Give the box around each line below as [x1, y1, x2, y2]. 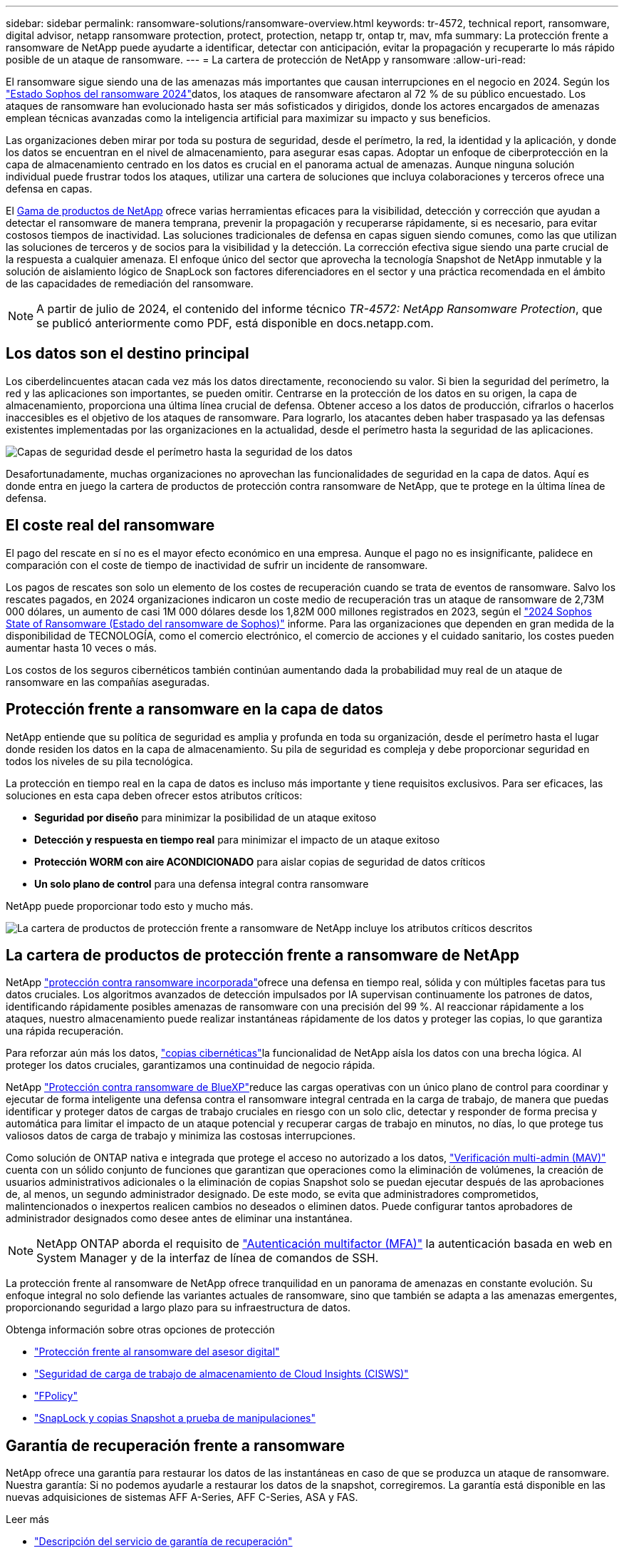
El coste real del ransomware [6, 516, 215, 535]
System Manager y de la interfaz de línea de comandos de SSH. [36, 1251, 379, 1266]
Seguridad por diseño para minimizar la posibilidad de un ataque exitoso [34, 811, 377, 824]
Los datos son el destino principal [6, 344, 249, 363]
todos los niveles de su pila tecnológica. [6, 754, 194, 767]
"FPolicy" [34, 1390, 78, 1403]
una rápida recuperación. [6, 1025, 124, 1037]
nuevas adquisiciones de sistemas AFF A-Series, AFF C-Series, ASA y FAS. [6, 1491, 358, 1504]
